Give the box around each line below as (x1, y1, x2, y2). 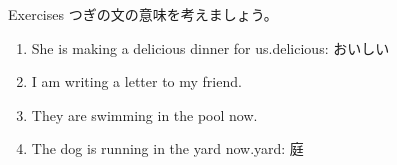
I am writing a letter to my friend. (31, 71, 242, 92)
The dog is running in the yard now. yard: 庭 (31, 138, 304, 159)
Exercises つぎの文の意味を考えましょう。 (8, 4, 278, 24)
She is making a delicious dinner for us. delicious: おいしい (31, 37, 390, 58)
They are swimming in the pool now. (31, 104, 258, 125)
